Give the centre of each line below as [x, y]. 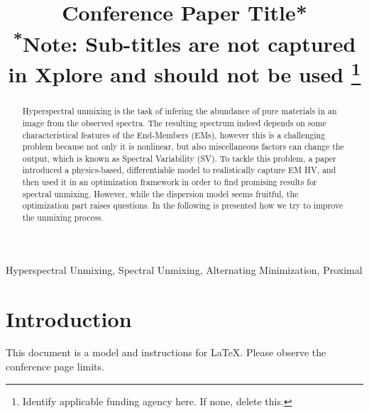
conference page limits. [55, 367]
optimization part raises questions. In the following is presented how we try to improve [183, 205]
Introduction [69, 318]
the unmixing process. [63, 217]
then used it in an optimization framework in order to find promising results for [170, 182]
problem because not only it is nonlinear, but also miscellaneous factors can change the [183, 147]
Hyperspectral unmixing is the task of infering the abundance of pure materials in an [180, 111]
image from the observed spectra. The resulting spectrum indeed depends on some [174, 122]
